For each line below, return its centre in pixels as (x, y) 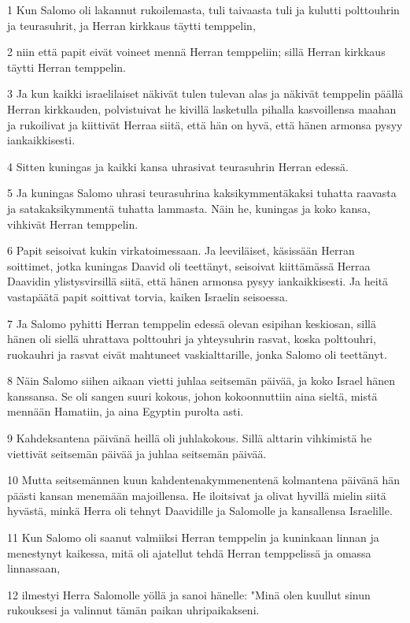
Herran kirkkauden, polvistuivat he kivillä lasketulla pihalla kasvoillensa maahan (202, 108)
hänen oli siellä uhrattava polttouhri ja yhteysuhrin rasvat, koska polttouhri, (192, 339)
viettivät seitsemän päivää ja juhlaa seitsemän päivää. (137, 453)
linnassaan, (34, 568)
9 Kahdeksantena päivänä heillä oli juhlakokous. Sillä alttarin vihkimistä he (190, 438)
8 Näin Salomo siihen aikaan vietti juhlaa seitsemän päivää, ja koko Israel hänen (201, 381)
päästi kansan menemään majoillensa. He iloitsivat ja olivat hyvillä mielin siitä (197, 495)
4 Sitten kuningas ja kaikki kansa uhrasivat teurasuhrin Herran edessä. (178, 166)
